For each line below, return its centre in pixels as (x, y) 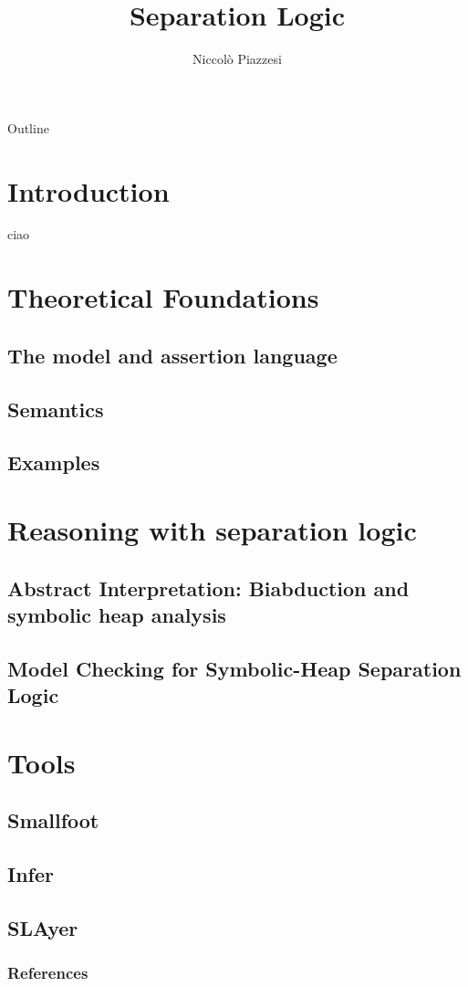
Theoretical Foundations (163, 297)
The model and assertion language (172, 355)
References (48, 973)
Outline (28, 127)
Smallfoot (53, 820)
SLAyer (43, 927)
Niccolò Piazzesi (237, 59)
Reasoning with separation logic (212, 529)
